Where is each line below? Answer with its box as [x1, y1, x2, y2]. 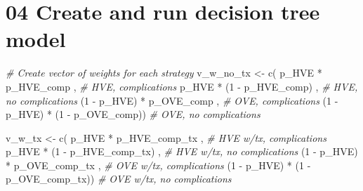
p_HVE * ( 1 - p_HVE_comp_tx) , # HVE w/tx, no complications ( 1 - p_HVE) [6, 144, 358, 159]
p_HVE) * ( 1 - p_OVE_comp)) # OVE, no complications [6, 107, 260, 121]
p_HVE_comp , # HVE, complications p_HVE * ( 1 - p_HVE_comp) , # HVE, [6, 79, 358, 93]
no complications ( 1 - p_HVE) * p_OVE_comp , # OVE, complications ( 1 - [6, 93, 338, 107]
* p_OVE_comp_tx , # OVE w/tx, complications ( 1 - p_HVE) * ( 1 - [6, 157, 311, 172]
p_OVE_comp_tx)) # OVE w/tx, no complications [6, 171, 232, 186]
